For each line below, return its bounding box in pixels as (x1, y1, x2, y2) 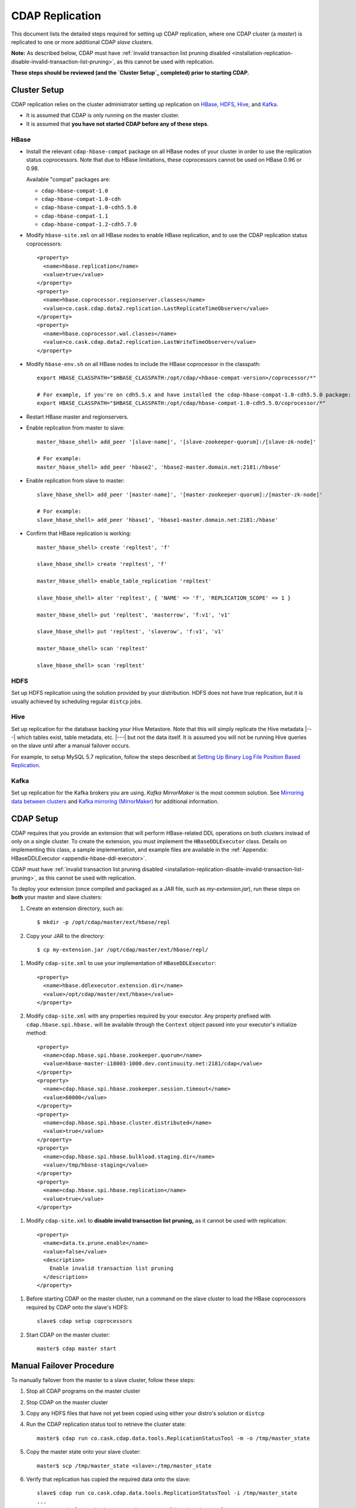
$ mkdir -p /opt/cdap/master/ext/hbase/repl (37, 919, 171, 926)
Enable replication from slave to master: (26, 477, 125, 484)
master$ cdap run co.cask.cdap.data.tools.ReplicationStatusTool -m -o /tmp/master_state (37, 1434, 310, 1442)
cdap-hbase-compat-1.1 (41, 212, 108, 220)
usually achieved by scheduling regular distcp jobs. (11, 697, 143, 705)
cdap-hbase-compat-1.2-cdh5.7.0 (41, 221, 137, 228)
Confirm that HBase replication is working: (26, 530, 132, 537)
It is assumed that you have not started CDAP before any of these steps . (26, 120, 209, 127)
